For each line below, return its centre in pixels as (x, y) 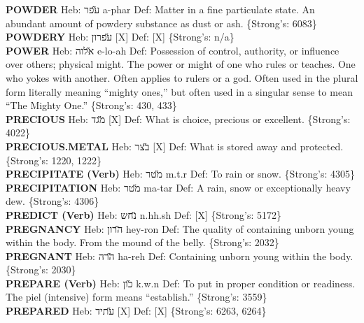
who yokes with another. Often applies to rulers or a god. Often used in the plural (182, 77)
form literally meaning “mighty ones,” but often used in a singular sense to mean (179, 91)
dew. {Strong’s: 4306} (52, 201)
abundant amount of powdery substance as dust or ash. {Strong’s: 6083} (161, 23)
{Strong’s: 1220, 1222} (54, 160)
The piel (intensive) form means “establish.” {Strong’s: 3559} (136, 297)
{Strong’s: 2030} (41, 270)
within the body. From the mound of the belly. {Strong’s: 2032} (142, 242)
